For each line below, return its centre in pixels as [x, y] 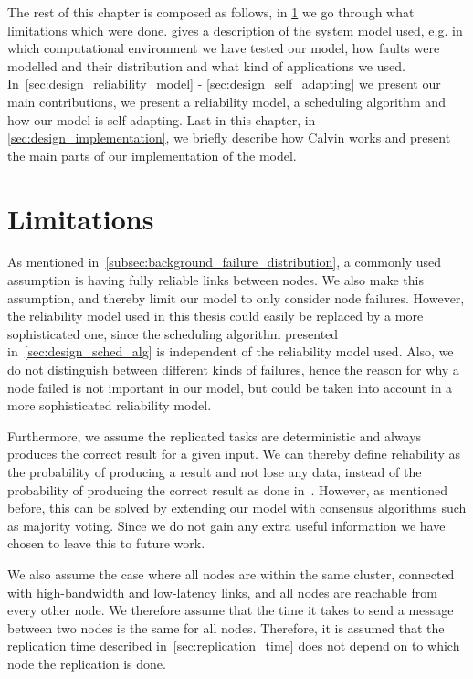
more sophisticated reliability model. [110, 405]
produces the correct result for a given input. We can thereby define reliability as [234, 454]
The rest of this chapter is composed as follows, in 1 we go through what [211, 12]
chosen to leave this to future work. [106, 543]
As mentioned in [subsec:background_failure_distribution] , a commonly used [225, 262]
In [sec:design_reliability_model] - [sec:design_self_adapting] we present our [224, 84]
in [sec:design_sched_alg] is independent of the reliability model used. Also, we [231, 351]
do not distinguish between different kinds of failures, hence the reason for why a [233, 370]
